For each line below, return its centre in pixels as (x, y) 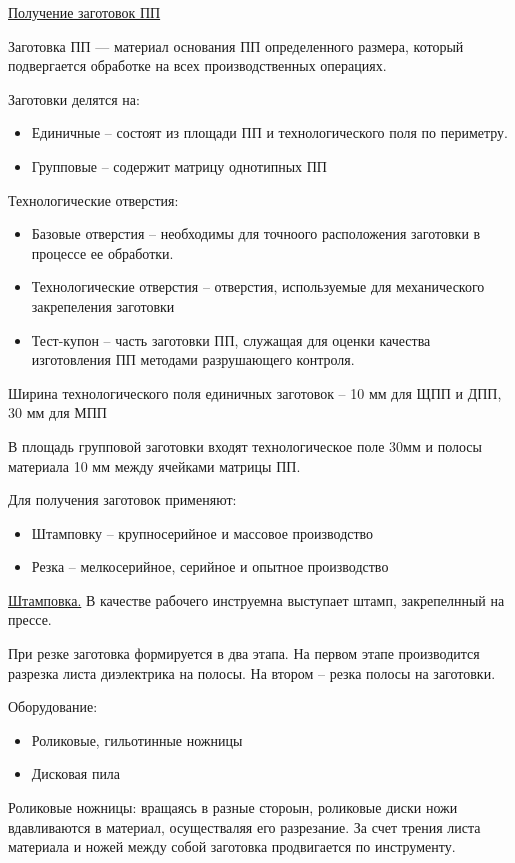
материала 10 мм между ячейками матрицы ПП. (154, 465)
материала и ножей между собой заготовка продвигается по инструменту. (232, 846)
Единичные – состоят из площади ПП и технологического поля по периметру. (270, 132)
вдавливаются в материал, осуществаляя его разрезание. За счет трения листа (244, 826)
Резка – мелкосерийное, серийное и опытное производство (210, 566)
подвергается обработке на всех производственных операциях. (197, 65)
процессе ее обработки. (102, 252)
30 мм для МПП (57, 412)
